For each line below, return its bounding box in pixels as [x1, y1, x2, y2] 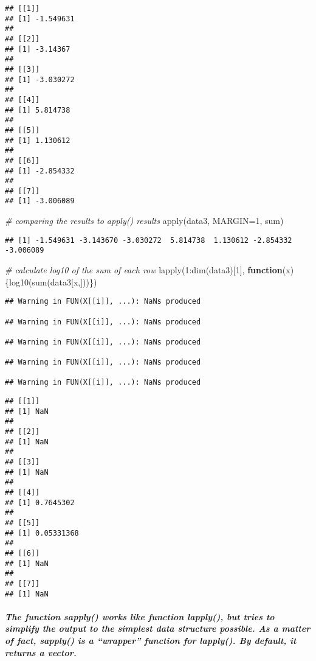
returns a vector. [5, 646, 77, 659]
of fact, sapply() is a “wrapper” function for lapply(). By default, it [5, 634, 297, 647]
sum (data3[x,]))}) [32, 275, 97, 288]
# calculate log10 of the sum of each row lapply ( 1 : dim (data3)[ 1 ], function [5, 264, 283, 276]
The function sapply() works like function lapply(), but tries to [5, 610, 275, 623]
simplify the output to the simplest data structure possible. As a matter [5, 622, 311, 635]
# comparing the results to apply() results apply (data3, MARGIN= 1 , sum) [5, 214, 284, 227]
